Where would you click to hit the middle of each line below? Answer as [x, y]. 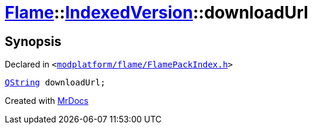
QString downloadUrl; [55, 83]
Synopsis [33, 41]
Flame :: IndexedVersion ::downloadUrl [157, 13]
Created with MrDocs [47, 101]
